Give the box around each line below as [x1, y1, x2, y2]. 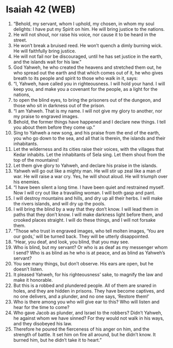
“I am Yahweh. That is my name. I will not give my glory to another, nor [13, 108, 163, 114]
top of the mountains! [13, 157, 59, 163]
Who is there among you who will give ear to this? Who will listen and [13, 299, 160, 305]
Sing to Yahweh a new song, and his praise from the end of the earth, [13, 129, 160, 136]
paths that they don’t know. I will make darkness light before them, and [13, 211, 163, 218]
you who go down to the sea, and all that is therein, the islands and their [13, 135, 166, 141]
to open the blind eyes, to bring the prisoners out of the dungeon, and [13, 96, 161, 103]
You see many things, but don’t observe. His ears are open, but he [13, 260, 153, 266]
